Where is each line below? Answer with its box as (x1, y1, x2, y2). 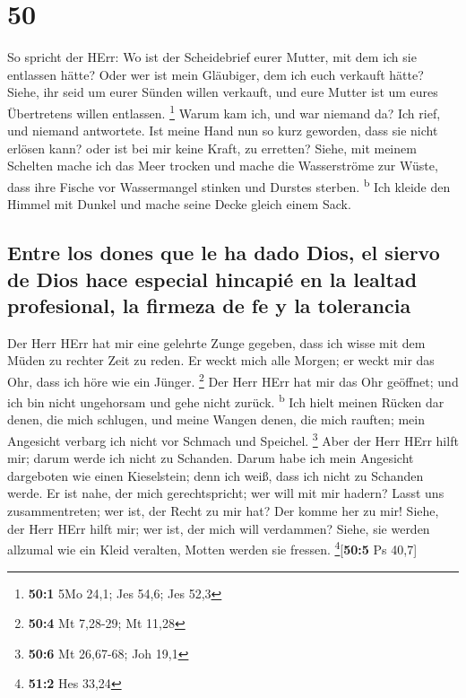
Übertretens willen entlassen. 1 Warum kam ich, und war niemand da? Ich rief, (7, 100, 441, 122)
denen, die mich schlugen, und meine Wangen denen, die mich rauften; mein (7, 410, 426, 429)
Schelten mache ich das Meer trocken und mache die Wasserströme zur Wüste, (7, 156, 438, 175)
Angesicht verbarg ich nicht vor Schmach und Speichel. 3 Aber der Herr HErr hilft (7, 429, 459, 449)
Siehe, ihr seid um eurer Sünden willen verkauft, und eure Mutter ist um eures (7, 83, 438, 101)
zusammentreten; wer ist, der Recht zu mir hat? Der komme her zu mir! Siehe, (7, 502, 439, 520)
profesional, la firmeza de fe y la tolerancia (7, 291, 411, 318)
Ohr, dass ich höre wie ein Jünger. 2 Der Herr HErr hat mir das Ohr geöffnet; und (7, 369, 459, 390)
